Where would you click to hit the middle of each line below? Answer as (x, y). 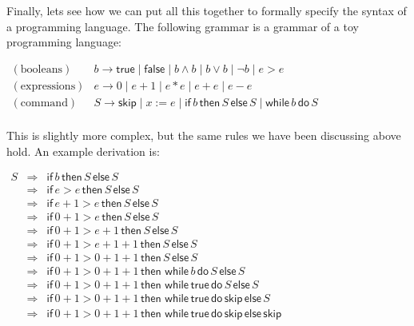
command (44, 103)
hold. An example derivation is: (83, 151)
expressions (48, 86)
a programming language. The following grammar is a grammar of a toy (183, 26)
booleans (42, 69)
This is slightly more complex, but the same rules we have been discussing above (204, 135)
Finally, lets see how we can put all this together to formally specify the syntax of (207, 10)
